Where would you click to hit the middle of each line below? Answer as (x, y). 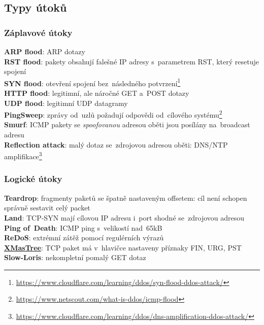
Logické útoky (33, 179)
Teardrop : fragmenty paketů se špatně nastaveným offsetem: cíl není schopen (126, 197)
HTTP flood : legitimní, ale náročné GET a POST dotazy (97, 93)
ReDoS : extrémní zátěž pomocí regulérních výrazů (84, 238)
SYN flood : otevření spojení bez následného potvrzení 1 (92, 82)
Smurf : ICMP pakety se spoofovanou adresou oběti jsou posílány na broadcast (127, 124)
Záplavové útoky (38, 32)
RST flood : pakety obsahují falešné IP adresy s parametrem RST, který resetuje (131, 61)
